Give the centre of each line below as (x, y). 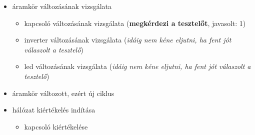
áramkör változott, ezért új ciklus (63, 93)
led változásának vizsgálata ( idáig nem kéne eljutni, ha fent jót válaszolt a (137, 66)
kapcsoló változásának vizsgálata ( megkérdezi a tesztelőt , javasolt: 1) (135, 23)
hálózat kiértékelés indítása (54, 110)
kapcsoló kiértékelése (56, 126)
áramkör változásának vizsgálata (62, 6)
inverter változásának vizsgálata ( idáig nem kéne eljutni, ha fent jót (128, 40)
